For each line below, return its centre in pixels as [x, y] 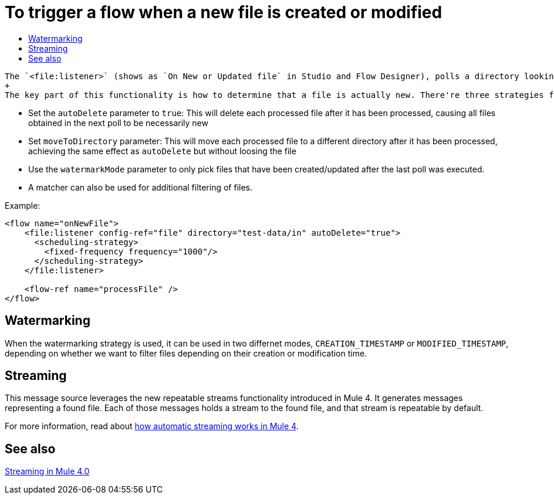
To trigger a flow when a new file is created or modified [224, 12]
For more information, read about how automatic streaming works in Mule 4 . [152, 426]
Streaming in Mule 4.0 [47, 471]
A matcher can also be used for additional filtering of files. [141, 187]
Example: [23, 205]
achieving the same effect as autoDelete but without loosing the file [162, 151]
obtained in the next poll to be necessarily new [118, 123]
